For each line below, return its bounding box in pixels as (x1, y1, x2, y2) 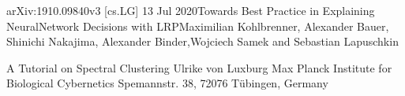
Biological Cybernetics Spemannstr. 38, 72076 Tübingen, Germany (6, 75, 328, 91)
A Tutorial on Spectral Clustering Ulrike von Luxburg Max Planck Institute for (6, 59, 392, 76)
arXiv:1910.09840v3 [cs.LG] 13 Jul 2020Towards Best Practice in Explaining (6, 2, 375, 18)
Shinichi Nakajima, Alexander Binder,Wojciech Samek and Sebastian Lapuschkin (6, 33, 399, 50)
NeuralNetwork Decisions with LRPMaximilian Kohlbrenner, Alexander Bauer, (6, 17, 389, 34)
